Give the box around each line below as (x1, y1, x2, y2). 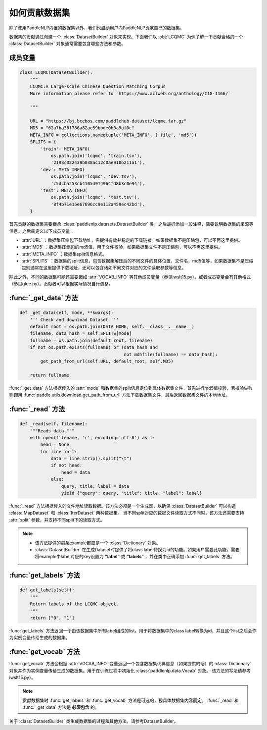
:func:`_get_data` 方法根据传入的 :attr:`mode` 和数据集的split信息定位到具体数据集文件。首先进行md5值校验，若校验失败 (9, 385, 253, 391)
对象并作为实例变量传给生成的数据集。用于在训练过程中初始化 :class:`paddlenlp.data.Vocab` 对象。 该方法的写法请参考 (9, 668, 251, 674)
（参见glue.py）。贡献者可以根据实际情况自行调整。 (9, 281, 113, 287)
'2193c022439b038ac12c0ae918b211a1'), (50, 160, 145, 165)
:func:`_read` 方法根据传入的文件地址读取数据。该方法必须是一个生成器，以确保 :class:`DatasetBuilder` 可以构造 (9, 503, 236, 509)
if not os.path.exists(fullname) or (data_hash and (30, 345, 158, 350)
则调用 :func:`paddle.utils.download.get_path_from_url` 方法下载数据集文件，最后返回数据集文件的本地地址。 (9, 392, 230, 398)
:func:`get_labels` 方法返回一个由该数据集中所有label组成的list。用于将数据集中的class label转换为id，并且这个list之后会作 (9, 627, 257, 633)
